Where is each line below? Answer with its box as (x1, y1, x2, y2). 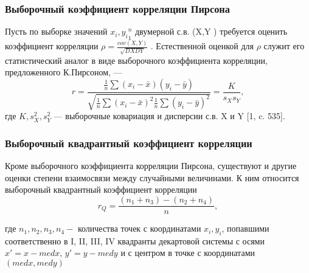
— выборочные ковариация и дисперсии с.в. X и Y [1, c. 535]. (54, 109, 285, 122)
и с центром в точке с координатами (120, 246, 255, 259)
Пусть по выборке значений (5, 25, 108, 38)
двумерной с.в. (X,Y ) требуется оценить (134, 25, 288, 38)
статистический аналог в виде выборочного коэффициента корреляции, (5, 54, 268, 66)
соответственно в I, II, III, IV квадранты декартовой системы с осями (5, 234, 265, 247)
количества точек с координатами (77, 222, 201, 235)
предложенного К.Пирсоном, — (5, 66, 122, 78)
